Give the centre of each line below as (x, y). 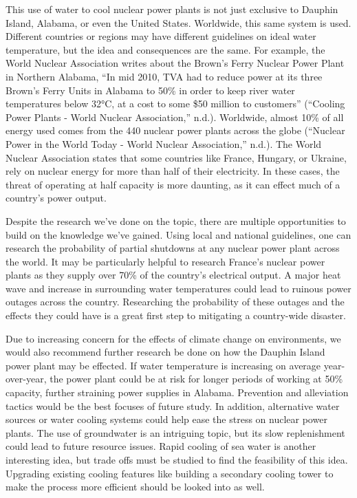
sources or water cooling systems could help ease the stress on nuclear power (166, 419)
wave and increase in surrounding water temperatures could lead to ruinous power (178, 288)
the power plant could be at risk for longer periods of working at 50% (196, 379)
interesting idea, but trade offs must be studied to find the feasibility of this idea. (177, 459)
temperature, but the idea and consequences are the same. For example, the (165, 49)
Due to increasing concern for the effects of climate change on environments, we (173, 338)
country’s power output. (56, 198)
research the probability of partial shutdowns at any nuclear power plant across (173, 248)
